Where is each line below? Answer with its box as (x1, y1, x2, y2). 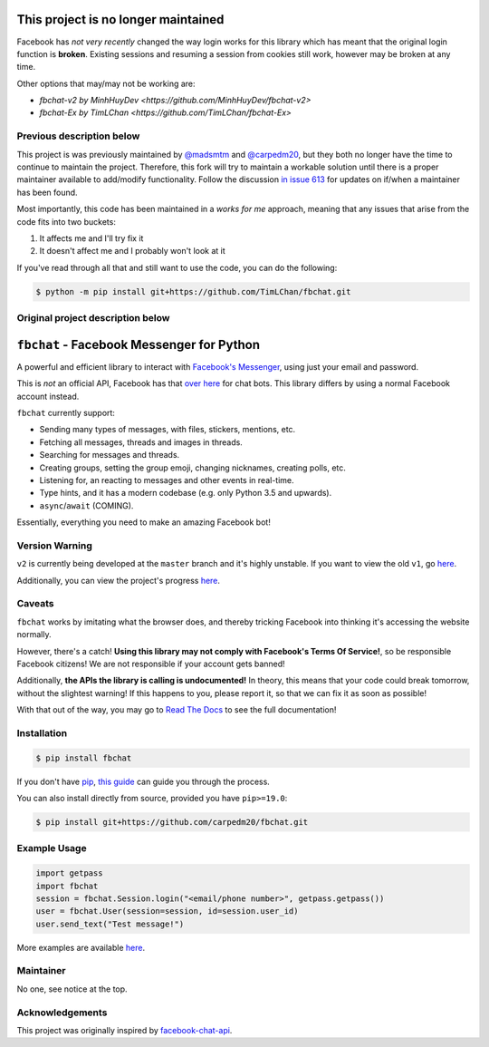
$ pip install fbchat (35, 752, 132, 763)
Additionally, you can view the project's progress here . (16, 575, 221, 586)
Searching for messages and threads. (39, 450, 180, 460)
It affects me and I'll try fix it (39, 232, 144, 244)
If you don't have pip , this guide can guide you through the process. (16, 776, 271, 787)
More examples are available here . (16, 942, 145, 953)
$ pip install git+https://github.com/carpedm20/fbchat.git (35, 817, 309, 827)
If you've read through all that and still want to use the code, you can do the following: (16, 262, 338, 273)
